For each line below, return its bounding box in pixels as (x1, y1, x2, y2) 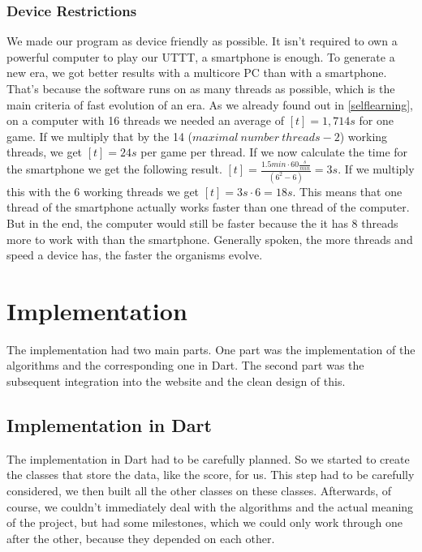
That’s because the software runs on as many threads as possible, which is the (6, 80, 395, 96)
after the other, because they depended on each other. (6, 529, 275, 546)
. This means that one (292, 182, 403, 199)
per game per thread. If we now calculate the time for (140, 143, 408, 160)
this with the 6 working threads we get (6, 182, 200, 199)
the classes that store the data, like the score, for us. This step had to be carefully (6, 466, 415, 483)
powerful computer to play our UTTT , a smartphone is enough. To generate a (6, 48, 395, 65)
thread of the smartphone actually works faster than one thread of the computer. (6, 199, 410, 216)
